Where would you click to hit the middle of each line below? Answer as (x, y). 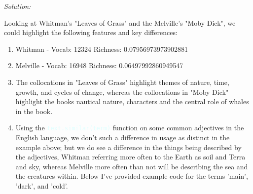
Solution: (18, 6)
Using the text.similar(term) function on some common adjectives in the (130, 128)
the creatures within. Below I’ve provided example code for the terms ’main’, (132, 176)
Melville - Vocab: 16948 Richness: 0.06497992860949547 (99, 65)
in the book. (34, 111)
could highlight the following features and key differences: (91, 32)
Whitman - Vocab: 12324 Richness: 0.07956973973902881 (102, 49)
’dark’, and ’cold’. (42, 185)
